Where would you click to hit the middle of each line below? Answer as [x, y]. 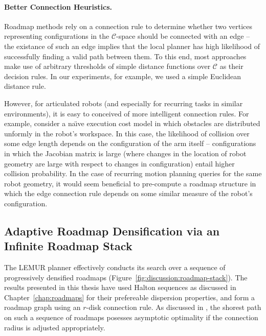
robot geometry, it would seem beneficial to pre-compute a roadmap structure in [130, 183]
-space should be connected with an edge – [183, 36]
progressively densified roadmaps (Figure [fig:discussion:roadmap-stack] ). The [126, 277]
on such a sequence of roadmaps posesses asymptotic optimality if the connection [131, 317]
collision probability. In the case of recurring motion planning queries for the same [133, 173]
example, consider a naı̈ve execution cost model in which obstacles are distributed [132, 123]
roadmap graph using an [42, 307]
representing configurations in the [57, 36]
